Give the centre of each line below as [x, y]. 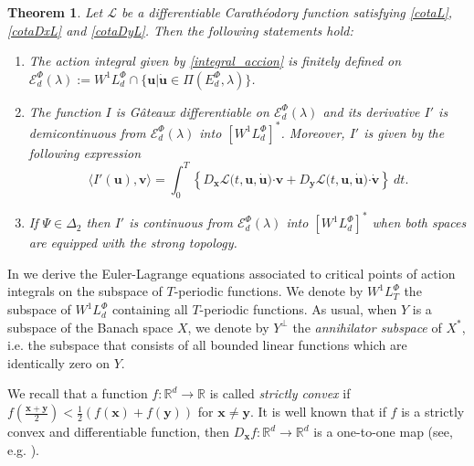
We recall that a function [78, 393]
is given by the [404, 132]
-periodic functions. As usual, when [298, 309]
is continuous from [181, 222]
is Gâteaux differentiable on [192, 111]
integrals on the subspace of [85, 291]
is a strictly [433, 412]
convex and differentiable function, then [119, 432]
